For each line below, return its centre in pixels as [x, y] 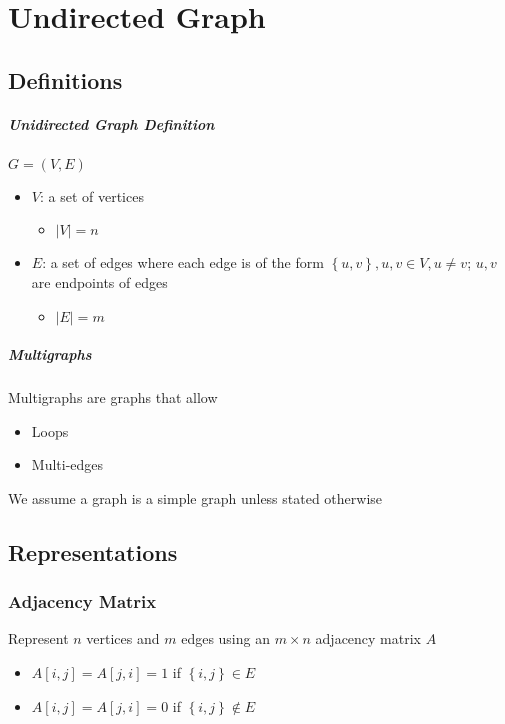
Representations [93, 551]
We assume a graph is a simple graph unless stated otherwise [195, 497]
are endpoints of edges [99, 281]
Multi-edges [67, 464]
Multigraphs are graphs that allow [113, 397]
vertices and [123, 638]
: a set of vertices [91, 195]
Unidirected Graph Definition [111, 123]
